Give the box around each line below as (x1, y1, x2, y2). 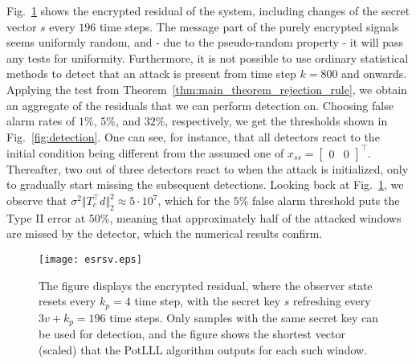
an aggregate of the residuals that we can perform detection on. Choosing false (6, 96, 394, 113)
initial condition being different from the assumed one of (6, 144, 284, 161)
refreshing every (293, 292, 371, 309)
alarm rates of (6, 112, 75, 129)
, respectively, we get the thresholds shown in (165, 112, 388, 129)
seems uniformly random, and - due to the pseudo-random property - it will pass (6, 34, 404, 51)
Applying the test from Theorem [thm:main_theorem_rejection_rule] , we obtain (6, 80, 407, 97)
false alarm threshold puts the (251, 192, 400, 209)
